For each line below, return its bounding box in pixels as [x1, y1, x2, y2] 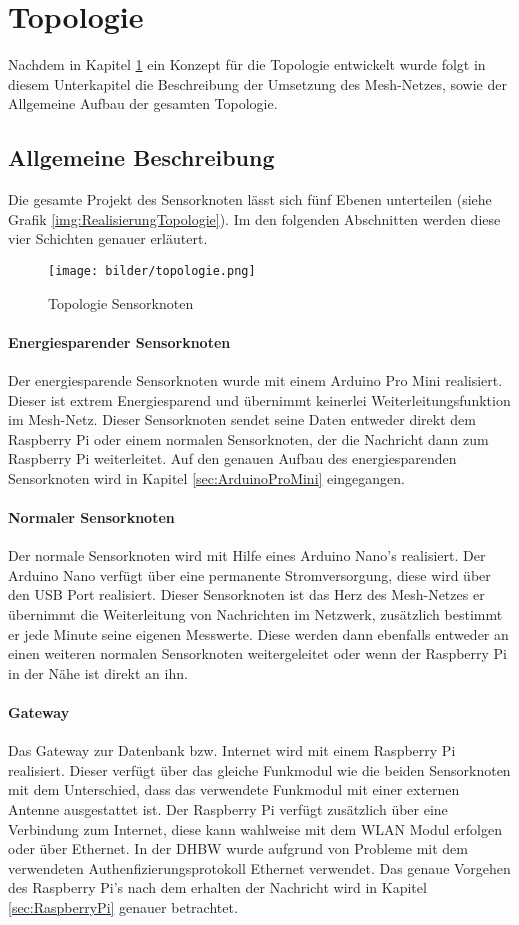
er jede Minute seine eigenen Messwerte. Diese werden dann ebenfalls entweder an [8, 623, 509, 644]
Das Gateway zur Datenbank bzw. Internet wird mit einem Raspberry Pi [8, 740, 456, 761]
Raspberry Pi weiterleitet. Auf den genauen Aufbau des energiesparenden [8, 448, 457, 469]
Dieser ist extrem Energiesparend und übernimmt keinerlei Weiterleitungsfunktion [8, 389, 511, 410]
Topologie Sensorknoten [48, 292, 194, 313]
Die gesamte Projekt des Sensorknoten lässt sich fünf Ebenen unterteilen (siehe [8, 189, 492, 210]
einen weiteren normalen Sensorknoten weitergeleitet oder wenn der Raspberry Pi [8, 643, 508, 664]
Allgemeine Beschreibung [8, 142, 275, 173]
